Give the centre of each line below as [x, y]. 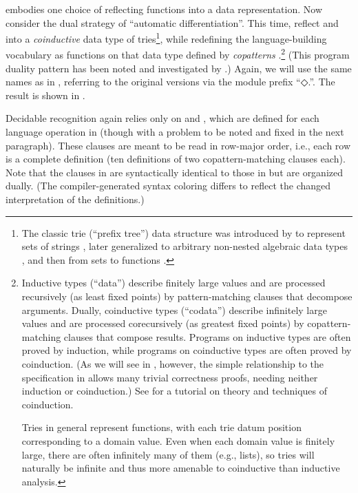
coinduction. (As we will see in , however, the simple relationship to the [173, 363]
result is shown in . [45, 95]
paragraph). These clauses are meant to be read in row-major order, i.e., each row [178, 145]
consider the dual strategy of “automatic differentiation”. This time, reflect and [172, 22]
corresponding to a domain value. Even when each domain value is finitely [178, 440]
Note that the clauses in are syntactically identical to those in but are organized [175, 172]
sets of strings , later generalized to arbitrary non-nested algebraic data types [185, 246]
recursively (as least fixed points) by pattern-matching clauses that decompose [187, 296]
